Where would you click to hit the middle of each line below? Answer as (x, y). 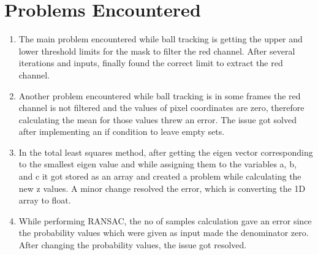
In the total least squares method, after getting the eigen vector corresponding (166, 152)
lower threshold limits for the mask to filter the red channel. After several (157, 51)
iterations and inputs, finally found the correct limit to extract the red (151, 63)
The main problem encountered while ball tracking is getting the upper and (161, 39)
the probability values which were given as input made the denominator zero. (164, 233)
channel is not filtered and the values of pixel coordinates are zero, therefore (161, 108)
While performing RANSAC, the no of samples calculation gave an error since (165, 220)
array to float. (45, 200)
